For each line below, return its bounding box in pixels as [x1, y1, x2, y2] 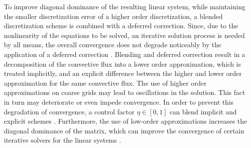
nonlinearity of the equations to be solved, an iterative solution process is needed [4, 30, 245, 40]
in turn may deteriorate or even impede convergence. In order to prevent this [4, 96, 233, 107]
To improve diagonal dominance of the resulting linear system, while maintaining [4, 1, 246, 11]
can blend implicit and [169, 106, 237, 116]
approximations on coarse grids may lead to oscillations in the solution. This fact [4, 87, 245, 97]
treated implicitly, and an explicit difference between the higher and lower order [4, 68, 242, 78]
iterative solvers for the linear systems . [4, 135, 121, 145]
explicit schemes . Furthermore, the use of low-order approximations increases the [4, 116, 247, 126]
